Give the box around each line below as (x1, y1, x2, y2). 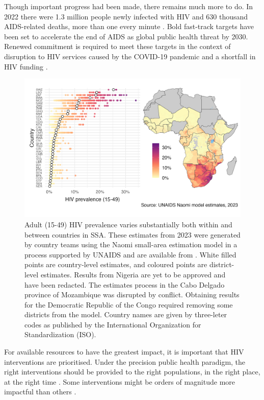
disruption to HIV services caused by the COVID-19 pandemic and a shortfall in (4, 51, 256, 61)
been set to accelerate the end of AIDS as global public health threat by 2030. (4, 31, 248, 41)
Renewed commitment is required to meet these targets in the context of (4, 41, 231, 52)
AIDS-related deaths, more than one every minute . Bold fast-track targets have (4, 21, 254, 32)
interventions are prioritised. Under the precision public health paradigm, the (4, 356, 246, 367)
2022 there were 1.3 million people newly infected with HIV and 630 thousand (4, 11, 248, 21)
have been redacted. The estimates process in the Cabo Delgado (24, 279, 225, 290)
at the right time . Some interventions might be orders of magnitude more (4, 376, 235, 387)
